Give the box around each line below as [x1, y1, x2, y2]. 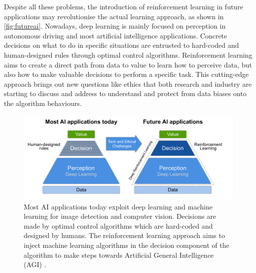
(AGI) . [24, 259, 46, 270]
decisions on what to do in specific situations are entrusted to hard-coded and [4, 40, 239, 50]
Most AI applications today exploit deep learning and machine [24, 201, 213, 211]
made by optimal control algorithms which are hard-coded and [24, 220, 213, 231]
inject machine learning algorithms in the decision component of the [24, 239, 229, 250]
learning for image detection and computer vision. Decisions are [24, 211, 216, 221]
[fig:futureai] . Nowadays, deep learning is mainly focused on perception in [4, 21, 226, 31]
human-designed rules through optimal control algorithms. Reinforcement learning [4, 49, 253, 60]
